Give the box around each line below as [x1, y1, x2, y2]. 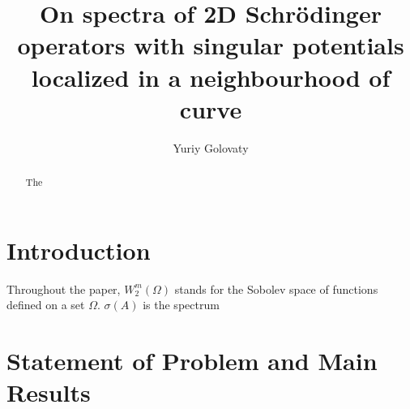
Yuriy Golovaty [173, 139, 249, 156]
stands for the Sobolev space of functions [174, 280, 378, 297]
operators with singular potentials [17, 28, 404, 62]
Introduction [6, 233, 151, 266]
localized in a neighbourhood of [31, 60, 391, 93]
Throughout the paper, [6, 280, 121, 297]
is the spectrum [143, 296, 220, 313]
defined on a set [6, 296, 85, 313]
